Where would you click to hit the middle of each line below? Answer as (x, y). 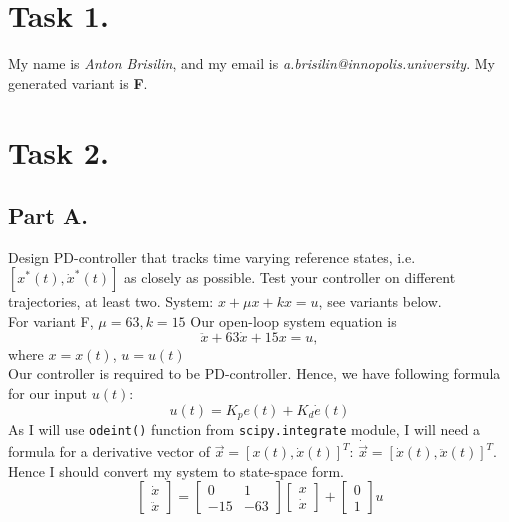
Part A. (48, 215)
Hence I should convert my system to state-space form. (176, 470)
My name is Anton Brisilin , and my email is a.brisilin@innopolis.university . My (251, 63)
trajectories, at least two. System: (111, 301)
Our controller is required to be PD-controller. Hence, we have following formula (254, 373)
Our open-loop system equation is (293, 321)
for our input (48, 393)
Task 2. (58, 151)
